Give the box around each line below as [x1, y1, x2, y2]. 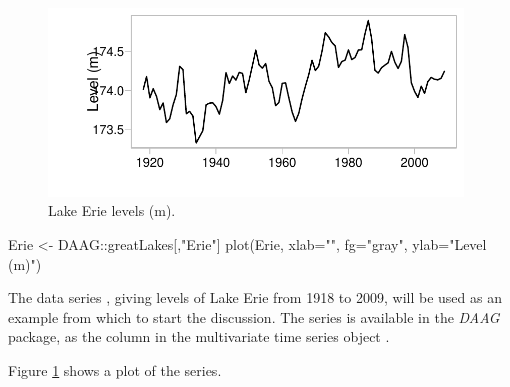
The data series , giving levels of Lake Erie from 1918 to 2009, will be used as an [8, 287, 502, 308]
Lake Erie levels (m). [48, 200, 176, 221]
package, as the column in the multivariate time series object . [8, 326, 390, 347]
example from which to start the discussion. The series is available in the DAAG [8, 306, 500, 327]
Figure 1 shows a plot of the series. [8, 360, 222, 381]
